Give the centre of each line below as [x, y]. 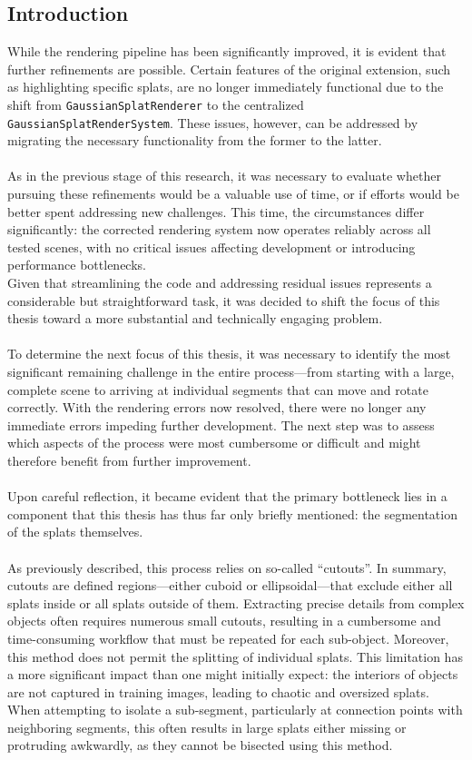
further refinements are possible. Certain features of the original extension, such [229, 69]
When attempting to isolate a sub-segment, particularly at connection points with [235, 710]
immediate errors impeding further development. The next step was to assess [221, 424]
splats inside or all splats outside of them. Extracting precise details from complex [236, 602]
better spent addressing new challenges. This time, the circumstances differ [216, 211]
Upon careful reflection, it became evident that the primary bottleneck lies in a [227, 496]
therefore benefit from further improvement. [129, 460]
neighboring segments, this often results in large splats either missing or [207, 727]
